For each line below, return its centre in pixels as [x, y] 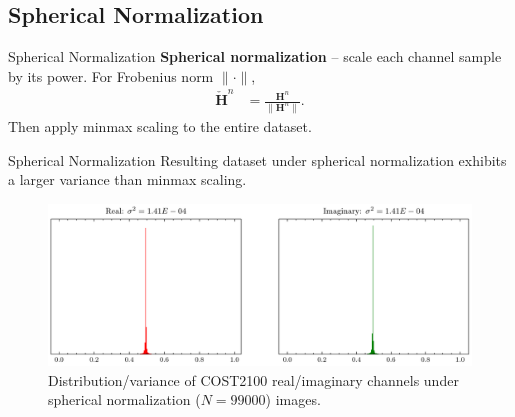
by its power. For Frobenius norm [111, 75]
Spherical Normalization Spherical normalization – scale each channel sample [255, 56]
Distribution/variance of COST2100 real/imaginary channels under [253, 379]
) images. [293, 399]
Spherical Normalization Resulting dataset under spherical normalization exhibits [257, 159]
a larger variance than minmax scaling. [127, 179]
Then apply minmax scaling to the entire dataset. [160, 126]
